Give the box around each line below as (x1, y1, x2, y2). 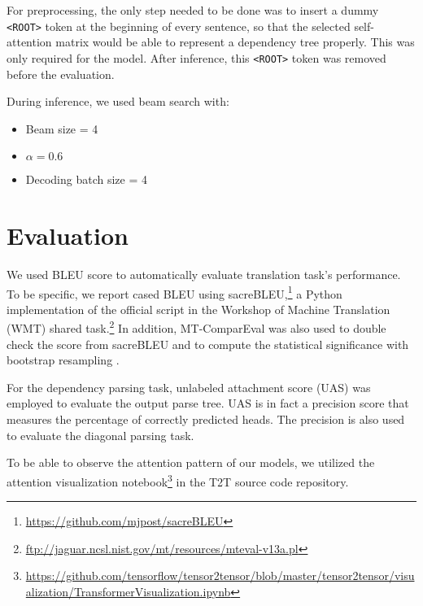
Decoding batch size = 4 (25, 171, 147, 188)
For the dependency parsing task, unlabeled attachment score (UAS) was (7, 378, 371, 395)
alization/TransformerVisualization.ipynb (25, 582, 231, 599)
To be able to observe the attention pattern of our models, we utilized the (7, 454, 375, 471)
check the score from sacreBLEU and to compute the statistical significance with (7, 335, 409, 352)
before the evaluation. (7, 65, 115, 82)
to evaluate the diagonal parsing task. (7, 426, 194, 443)
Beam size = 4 (25, 120, 98, 137)
